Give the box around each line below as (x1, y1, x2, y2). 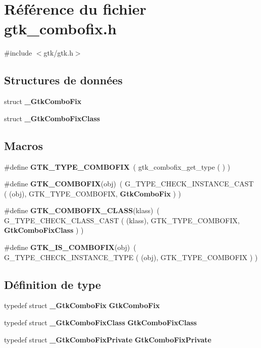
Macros (4, 137, 43, 153)
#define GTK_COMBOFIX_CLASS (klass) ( (4, 205, 160, 216)
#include (4, 47, 32, 58)
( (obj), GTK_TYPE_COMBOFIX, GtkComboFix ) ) (4, 188, 181, 198)
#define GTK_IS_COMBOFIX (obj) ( (4, 242, 136, 253)
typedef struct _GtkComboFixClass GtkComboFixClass (4, 317, 197, 328)
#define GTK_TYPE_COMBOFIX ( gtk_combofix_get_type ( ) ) (4, 161, 230, 172)
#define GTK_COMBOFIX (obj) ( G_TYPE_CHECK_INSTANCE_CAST (4, 178, 254, 189)
